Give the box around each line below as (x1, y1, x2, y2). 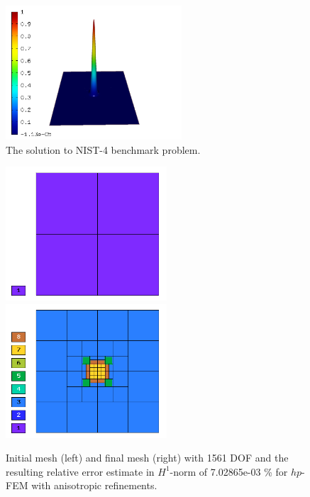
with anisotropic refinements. (31, 478, 157, 493)
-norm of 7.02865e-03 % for (170, 464, 288, 479)
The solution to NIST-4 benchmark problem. (6, 142, 201, 157)
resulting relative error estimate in (6, 464, 155, 479)
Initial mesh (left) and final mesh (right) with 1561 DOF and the (6, 450, 289, 465)
